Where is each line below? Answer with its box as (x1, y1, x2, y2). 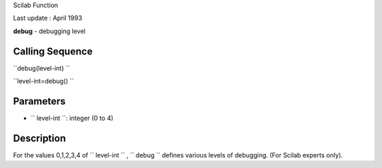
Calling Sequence (13, 45, 93, 57)
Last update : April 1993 (13, 14, 83, 23)
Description (13, 132, 66, 144)
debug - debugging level (13, 27, 86, 35)
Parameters (13, 95, 66, 107)
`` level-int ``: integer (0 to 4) (30, 114, 114, 122)
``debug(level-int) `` (13, 64, 70, 72)
